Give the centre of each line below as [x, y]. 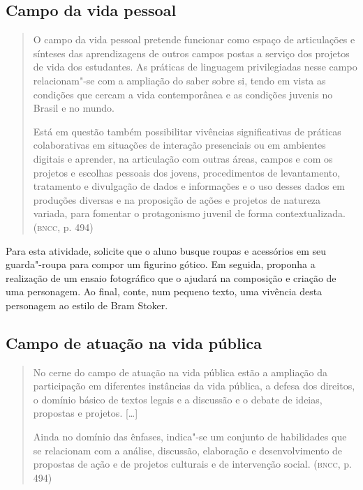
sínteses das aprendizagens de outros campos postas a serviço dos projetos [191, 53]
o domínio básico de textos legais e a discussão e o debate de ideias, [178, 399]
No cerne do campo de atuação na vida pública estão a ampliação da [180, 372]
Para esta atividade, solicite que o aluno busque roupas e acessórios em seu [166, 250]
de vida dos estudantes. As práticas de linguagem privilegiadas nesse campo [195, 67]
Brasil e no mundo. [74, 108]
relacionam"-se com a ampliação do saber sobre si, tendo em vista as [179, 80]
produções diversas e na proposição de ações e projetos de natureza [177, 199]
